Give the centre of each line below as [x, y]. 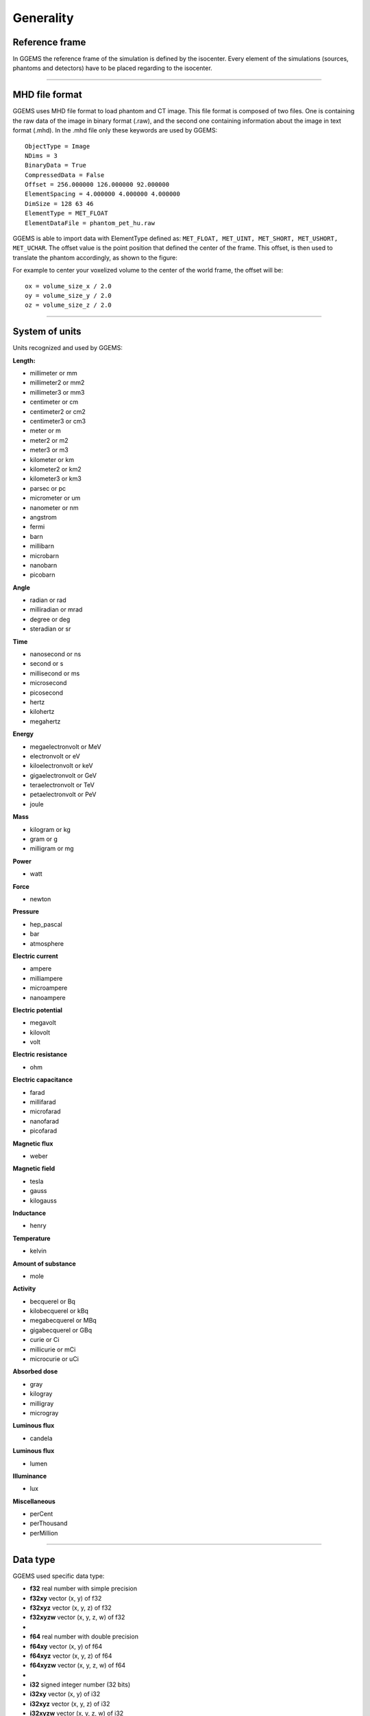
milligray [42, 1403]
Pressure [26, 912]
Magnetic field [34, 1169]
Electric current [35, 956]
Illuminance [30, 1476]
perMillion [44, 1533]
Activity [24, 1289]
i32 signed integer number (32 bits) [80, 1684]
